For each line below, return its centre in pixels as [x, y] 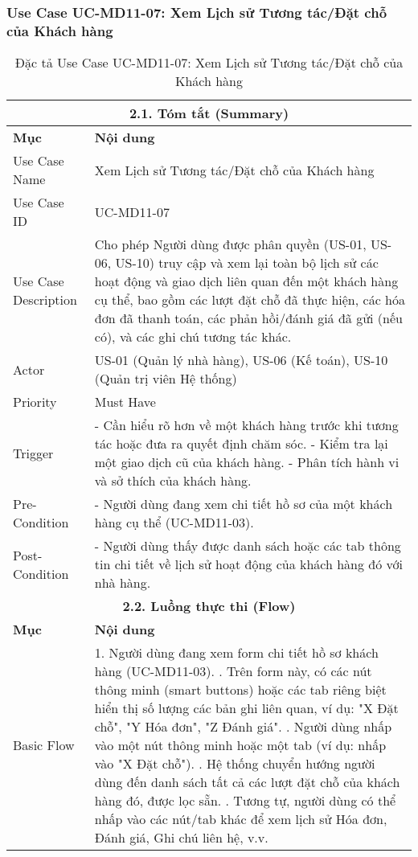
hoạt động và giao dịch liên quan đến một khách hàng [246, 281]
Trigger [33, 453]
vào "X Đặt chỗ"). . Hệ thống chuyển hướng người [235, 764]
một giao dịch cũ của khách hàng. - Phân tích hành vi [247, 462]
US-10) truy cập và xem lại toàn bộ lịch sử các [247, 263]
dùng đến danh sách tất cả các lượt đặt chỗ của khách [247, 782]
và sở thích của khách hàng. [173, 481]
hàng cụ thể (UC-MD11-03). [174, 523]
